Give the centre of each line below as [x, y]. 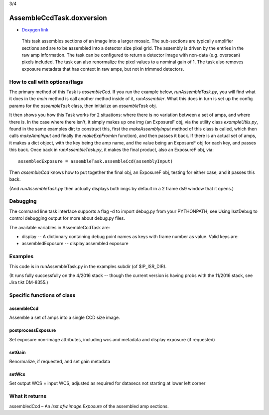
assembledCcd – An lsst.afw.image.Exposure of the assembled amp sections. [89, 406]
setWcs [17, 374]
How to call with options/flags [46, 82]
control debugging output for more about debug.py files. [67, 218]
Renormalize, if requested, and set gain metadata [60, 362]
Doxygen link [35, 29]
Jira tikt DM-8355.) [29, 282]
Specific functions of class [42, 295]
